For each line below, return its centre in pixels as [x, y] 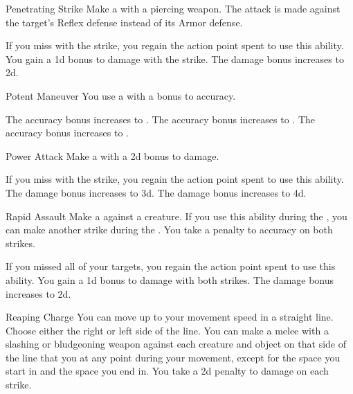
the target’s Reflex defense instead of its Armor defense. [124, 22]
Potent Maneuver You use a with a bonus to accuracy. [121, 95]
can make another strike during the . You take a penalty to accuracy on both [169, 230]
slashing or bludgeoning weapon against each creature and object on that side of [176, 344]
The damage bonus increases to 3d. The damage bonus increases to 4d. [156, 192]
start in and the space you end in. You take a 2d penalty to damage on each [167, 371]
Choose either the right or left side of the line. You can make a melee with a [167, 330]
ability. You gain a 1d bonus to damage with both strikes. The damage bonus [170, 279]
